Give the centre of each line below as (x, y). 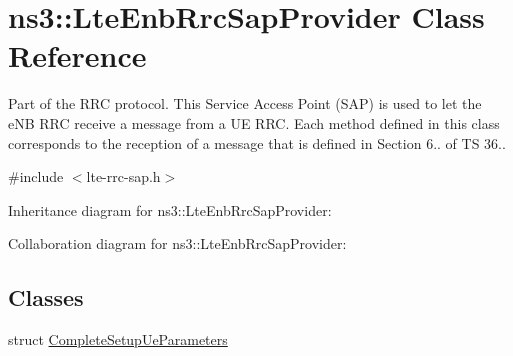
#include (36, 176)
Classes (46, 297)
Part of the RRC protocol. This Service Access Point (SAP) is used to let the (245, 103)
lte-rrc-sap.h (123, 176)
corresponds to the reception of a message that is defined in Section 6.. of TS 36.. (257, 142)
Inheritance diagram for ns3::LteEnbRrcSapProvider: (170, 209)
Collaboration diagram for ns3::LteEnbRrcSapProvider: (177, 243)
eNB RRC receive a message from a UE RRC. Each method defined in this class (254, 122)
